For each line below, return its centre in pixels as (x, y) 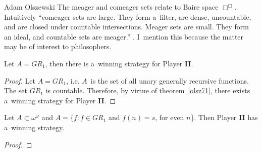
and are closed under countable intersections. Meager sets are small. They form (126, 27)
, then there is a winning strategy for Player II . (119, 63)
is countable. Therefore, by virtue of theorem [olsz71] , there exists (148, 90)
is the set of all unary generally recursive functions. (170, 80)
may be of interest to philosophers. (58, 46)
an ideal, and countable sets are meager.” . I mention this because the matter (124, 36)
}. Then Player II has (224, 117)
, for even (170, 117)
